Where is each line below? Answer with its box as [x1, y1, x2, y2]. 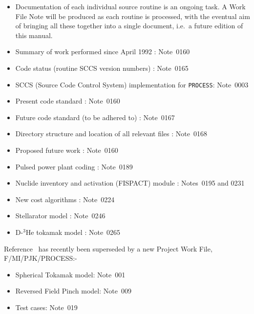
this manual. [15, 30, 53, 40]
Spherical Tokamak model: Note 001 [15, 269, 126, 279]
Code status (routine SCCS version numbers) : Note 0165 [15, 63, 189, 73]
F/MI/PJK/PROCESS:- [4, 253, 77, 263]
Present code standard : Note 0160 [15, 96, 120, 106]
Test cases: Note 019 [15, 302, 78, 312]
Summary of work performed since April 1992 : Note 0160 [15, 46, 190, 57]
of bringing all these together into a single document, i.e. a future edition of [15, 21, 243, 31]
